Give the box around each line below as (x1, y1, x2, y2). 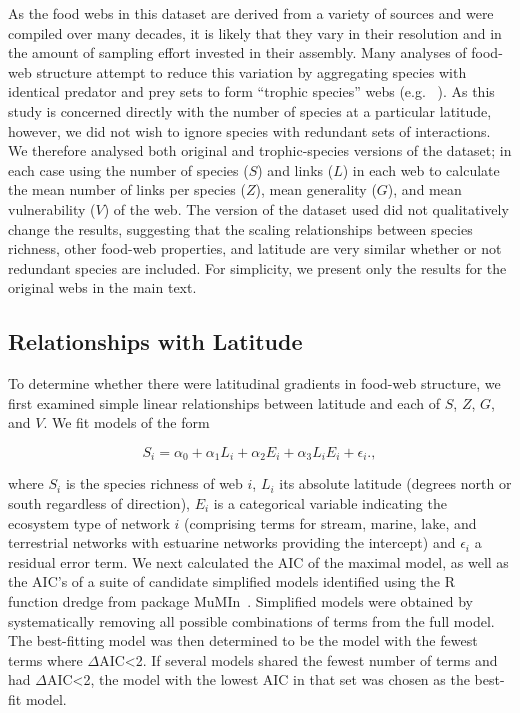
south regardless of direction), (8, 492, 190, 513)
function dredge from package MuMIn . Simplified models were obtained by (8, 590, 473, 611)
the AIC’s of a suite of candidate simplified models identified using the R (8, 571, 456, 592)
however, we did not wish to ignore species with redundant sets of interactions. (8, 120, 491, 141)
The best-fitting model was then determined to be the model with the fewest (8, 630, 478, 651)
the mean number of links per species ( (8, 179, 246, 200)
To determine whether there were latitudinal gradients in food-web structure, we (8, 373, 501, 394)
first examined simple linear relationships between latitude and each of (8, 392, 441, 413)
